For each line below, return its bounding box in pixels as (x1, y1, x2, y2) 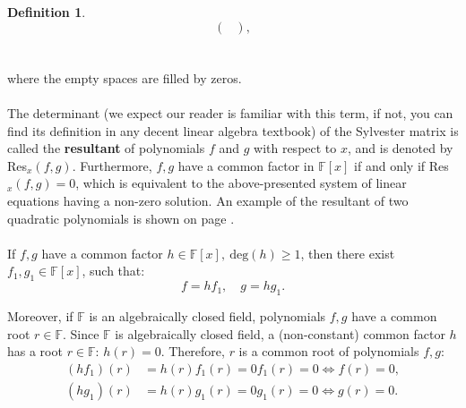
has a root (7, 342, 63, 361)
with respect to (254, 139, 337, 157)
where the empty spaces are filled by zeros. (7, 68, 242, 87)
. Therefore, (160, 342, 225, 361)
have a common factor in (177, 156, 315, 174)
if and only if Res (354, 156, 449, 174)
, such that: (82, 261, 145, 280)
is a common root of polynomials (238, 342, 419, 361)
